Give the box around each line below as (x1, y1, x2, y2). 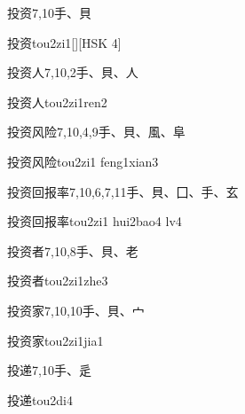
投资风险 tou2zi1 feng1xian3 (7, 152, 159, 170)
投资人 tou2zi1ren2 (7, 92, 107, 111)
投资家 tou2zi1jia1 (7, 331, 104, 349)
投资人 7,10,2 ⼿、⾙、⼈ (7, 63, 138, 82)
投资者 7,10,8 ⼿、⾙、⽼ (7, 241, 138, 260)
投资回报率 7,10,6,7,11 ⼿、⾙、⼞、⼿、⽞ (7, 182, 239, 200)
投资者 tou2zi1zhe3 (7, 271, 108, 290)
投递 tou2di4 (7, 390, 73, 409)
